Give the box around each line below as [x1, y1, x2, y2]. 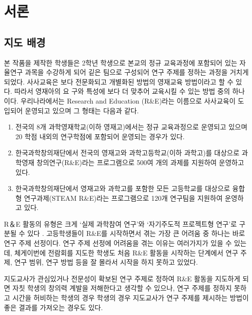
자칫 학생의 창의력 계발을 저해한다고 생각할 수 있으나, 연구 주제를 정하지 [12, 283, 232, 293]
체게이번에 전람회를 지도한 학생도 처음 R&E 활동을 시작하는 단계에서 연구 [14, 247, 238, 257]
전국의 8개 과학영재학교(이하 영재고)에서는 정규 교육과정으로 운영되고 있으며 [15, 122, 248, 132]
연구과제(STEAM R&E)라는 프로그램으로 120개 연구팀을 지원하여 [24, 192, 223, 203]
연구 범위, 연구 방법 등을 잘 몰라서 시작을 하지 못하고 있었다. [14, 257, 198, 267]
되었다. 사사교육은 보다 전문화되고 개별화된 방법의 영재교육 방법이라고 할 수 [4, 76, 233, 86]
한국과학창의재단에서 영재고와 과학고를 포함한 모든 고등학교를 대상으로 [15, 183, 230, 193]
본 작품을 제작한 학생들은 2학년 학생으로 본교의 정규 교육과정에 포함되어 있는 [4, 57, 237, 67]
